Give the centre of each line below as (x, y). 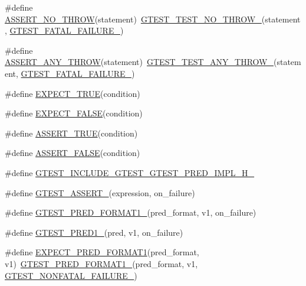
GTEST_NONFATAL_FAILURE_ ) (71, 275)
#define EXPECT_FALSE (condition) (74, 113)
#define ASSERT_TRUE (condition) (71, 133)
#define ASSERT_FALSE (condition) (73, 153)
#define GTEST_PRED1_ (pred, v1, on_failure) (94, 232)
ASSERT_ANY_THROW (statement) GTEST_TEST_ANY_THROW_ (139, 62)
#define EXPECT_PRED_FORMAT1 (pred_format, (102, 252)
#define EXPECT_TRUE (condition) (73, 93)
